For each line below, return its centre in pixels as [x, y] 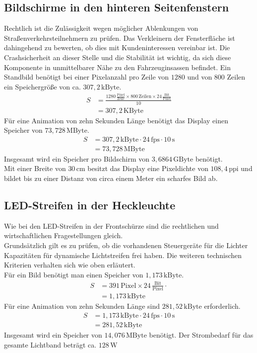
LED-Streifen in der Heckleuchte [90, 205]
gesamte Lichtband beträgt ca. [50, 344]
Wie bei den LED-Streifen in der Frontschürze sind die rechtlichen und [111, 225]
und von [200, 77]
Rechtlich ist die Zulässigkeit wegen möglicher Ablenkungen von [101, 28]
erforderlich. [222, 306]
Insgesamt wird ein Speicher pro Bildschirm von [77, 158]
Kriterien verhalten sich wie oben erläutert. [70, 265]
